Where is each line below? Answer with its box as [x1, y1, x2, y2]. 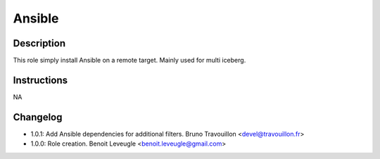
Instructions [13, 74, 68, 86]
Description [13, 37, 66, 49]
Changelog [13, 111, 63, 123]
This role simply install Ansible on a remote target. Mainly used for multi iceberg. [13, 56, 246, 65]
